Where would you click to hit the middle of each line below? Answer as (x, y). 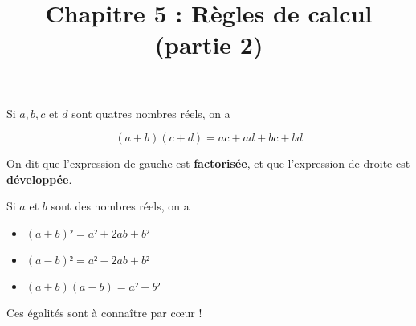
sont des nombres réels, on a (120, 206)
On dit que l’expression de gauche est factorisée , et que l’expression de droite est (208, 163)
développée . (39, 179)
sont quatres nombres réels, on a (151, 113)
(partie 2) (209, 45)
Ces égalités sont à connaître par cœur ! (104, 312)
